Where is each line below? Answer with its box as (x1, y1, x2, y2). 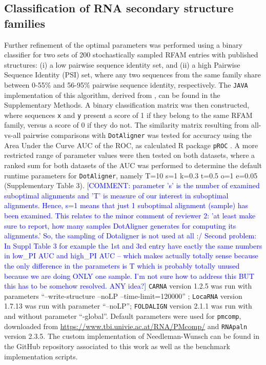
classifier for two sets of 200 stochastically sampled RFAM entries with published (4, 49, 258, 60)
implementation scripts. (4, 351, 78, 361)
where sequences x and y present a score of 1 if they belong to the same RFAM (4, 109, 253, 120)
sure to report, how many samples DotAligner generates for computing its (4, 220, 236, 231)
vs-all (4, 130, 21, 140)
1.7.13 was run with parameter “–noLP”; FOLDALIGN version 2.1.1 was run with (4, 300, 252, 311)
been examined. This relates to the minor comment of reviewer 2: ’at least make (4, 210, 256, 220)
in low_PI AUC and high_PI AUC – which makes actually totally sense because (4, 250, 258, 261)
